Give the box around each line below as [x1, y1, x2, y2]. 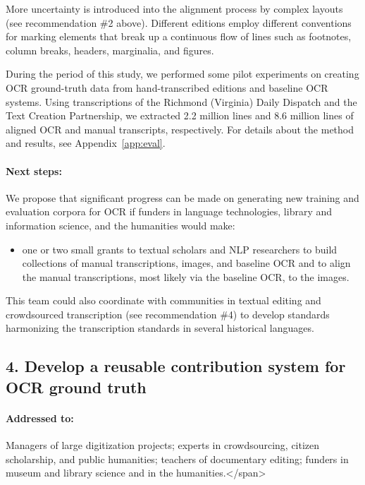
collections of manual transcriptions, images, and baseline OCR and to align [22, 256, 351, 270]
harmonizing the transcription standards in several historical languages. [6, 321, 314, 335]
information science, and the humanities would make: [6, 217, 235, 232]
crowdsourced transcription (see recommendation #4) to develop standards [6, 306, 330, 321]
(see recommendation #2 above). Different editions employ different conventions [6, 15, 352, 30]
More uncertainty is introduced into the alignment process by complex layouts [6, 1, 343, 16]
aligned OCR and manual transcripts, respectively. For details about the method [6, 121, 354, 136]
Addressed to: [6, 410, 74, 425]
